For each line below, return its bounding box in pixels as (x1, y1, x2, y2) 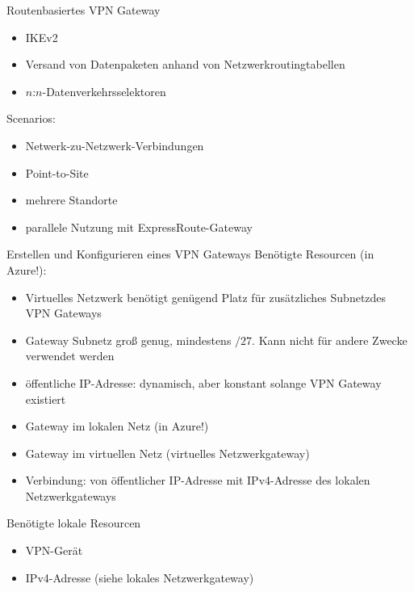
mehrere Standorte (25, 191, 118, 208)
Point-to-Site (25, 164, 89, 181)
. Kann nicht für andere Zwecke (252, 331, 408, 348)
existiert (25, 390, 66, 407)
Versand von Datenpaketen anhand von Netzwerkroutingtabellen (25, 56, 345, 73)
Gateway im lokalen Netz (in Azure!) (25, 418, 209, 435)
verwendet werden (25, 347, 115, 364)
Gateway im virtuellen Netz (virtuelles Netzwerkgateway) (25, 444, 310, 461)
